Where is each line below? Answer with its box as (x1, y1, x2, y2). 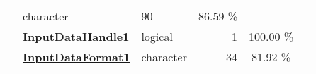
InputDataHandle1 (23, 28, 130, 44)
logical (141, 28, 173, 44)
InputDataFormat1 (23, 49, 130, 65)
